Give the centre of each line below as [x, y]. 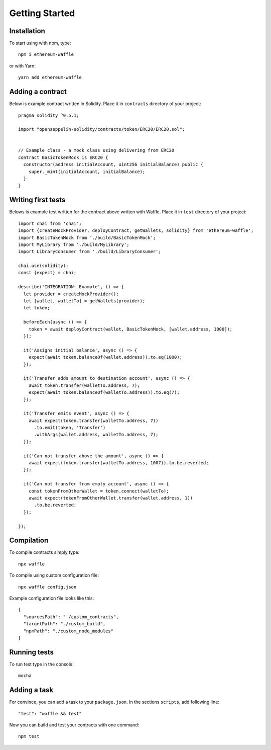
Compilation [29, 540]
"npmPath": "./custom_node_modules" [69, 631]
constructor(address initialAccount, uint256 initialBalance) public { [113, 164]
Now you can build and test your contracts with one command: [74, 725]
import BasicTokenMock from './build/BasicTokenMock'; [87, 237]
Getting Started [42, 13]
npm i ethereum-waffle [46, 55]
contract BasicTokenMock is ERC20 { [63, 157]
